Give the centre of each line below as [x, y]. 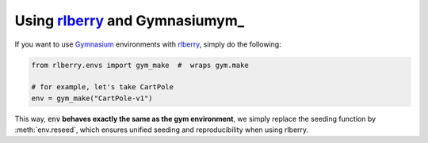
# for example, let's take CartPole [103, 87]
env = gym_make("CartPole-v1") [92, 98]
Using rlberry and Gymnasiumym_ [130, 21]
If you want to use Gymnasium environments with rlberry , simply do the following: [148, 44]
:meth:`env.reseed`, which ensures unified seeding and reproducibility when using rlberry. [162, 130]
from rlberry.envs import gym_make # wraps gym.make [140, 65]
